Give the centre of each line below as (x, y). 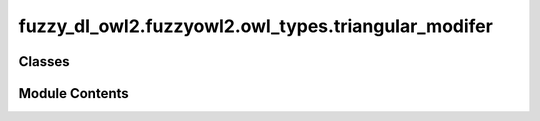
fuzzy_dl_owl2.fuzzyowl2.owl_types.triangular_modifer (256, 26)
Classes (44, 61)
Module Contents (73, 93)
